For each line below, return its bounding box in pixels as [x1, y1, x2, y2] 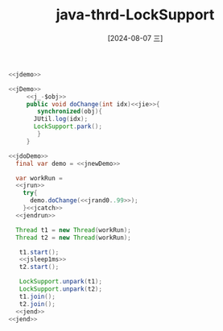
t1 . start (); [19, 248, 60, 256]
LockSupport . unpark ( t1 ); [19, 278, 103, 286]
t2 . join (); [19, 300, 56, 308]
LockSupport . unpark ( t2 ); [19, 285, 103, 293]
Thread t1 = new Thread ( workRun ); [15, 225, 131, 234]
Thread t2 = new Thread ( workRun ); [15, 234, 131, 242]
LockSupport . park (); [33, 122, 103, 130]
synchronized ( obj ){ [37, 107, 103, 116]
